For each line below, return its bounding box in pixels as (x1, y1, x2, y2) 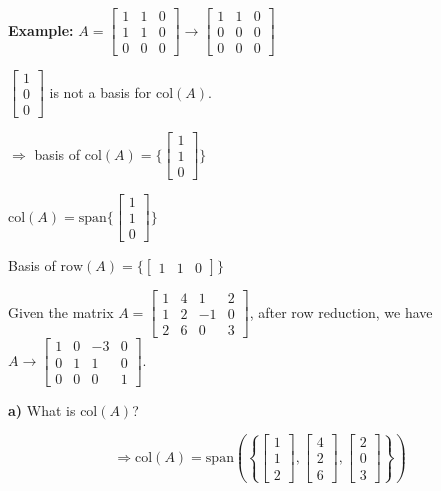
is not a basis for (49, 81, 152, 102)
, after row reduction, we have (249, 301, 433, 322)
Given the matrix (8, 301, 114, 322)
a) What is (8, 399, 76, 420)
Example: (8, 19, 74, 40)
